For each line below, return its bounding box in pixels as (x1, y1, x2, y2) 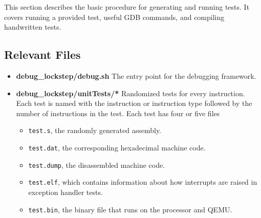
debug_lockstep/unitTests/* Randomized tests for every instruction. (16, 88, 245, 98)
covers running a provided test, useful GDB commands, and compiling (4, 11, 225, 22)
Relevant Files (4, 47, 81, 62)
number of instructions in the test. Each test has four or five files (16, 107, 220, 118)
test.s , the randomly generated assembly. (28, 125, 161, 136)
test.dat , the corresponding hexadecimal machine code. (28, 142, 206, 153)
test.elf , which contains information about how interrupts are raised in (28, 177, 257, 187)
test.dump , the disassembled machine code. (28, 159, 165, 170)
